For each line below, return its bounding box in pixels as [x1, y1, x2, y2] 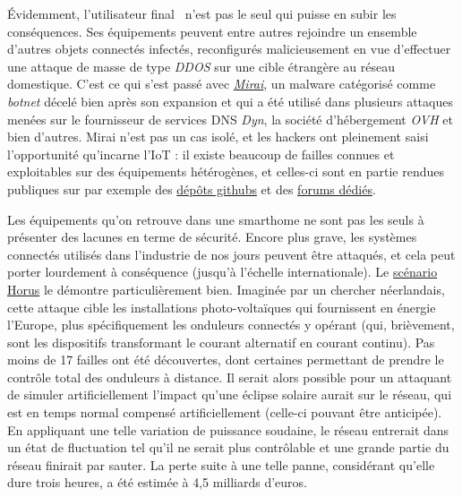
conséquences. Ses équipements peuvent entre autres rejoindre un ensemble [7, 21, 417, 40]
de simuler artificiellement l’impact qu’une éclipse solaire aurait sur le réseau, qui [7, 385, 452, 404]
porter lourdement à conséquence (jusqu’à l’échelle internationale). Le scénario [7, 262, 438, 281]
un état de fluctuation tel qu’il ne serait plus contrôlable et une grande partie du [7, 438, 449, 457]
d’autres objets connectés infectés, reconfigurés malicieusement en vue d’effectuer [7, 39, 451, 58]
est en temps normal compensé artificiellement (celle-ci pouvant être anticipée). [7, 403, 442, 422]
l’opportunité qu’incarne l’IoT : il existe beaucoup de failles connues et [7, 144, 395, 163]
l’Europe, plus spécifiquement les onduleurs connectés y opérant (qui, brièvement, [7, 315, 455, 334]
